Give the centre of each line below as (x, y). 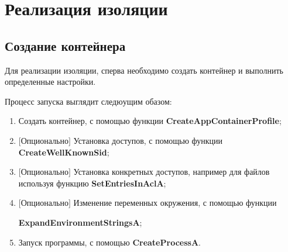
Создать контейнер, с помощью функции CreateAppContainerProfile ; (150, 121)
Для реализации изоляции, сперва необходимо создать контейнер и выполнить (144, 70)
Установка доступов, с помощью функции (148, 140)
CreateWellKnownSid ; (64, 152)
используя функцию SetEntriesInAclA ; (92, 183)
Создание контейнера (65, 45)
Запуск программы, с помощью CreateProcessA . (109, 242)
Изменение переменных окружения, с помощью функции (175, 203)
